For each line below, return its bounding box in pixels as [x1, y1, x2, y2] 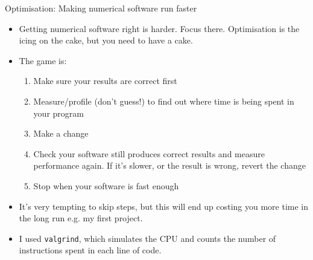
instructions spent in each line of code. [19, 244, 162, 256]
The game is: [19, 54, 67, 67]
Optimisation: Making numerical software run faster [5, 2, 197, 14]
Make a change [33, 127, 89, 140]
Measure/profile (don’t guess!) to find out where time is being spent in [33, 94, 294, 107]
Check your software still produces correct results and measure [33, 147, 265, 160]
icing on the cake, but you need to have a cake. [19, 34, 193, 47]
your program [33, 106, 84, 119]
